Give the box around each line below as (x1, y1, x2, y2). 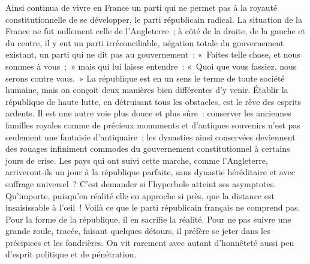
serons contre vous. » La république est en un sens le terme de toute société (5, 71, 285, 84)
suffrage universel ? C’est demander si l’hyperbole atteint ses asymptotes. (5, 177, 276, 190)
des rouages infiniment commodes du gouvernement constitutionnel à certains (5, 142, 290, 155)
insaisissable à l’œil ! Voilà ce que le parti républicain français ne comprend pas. (5, 201, 300, 214)
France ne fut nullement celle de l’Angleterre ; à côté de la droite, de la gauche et (5, 25, 306, 37)
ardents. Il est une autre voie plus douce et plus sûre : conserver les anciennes (5, 107, 291, 119)
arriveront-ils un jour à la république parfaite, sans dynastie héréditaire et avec (5, 166, 295, 178)
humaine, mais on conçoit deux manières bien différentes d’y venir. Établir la (5, 83, 288, 96)
